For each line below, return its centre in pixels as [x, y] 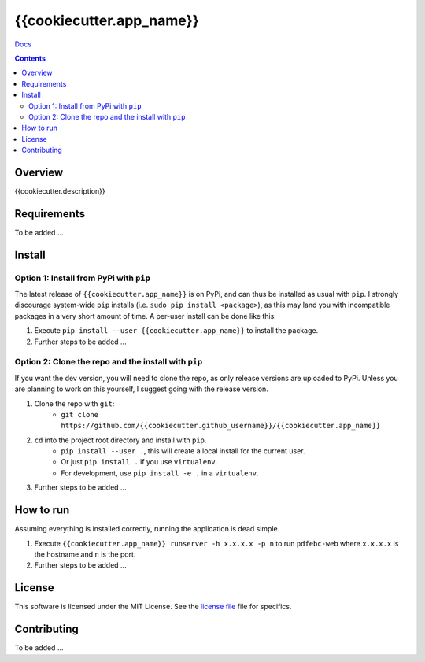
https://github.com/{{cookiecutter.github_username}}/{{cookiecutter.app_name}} [221, 426]
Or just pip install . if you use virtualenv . [139, 462]
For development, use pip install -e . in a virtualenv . [160, 473]
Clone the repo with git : [74, 403]
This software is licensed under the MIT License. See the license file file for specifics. [153, 607]
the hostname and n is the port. [85, 554]
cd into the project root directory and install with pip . [120, 440]
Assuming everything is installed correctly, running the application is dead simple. [147, 529]
